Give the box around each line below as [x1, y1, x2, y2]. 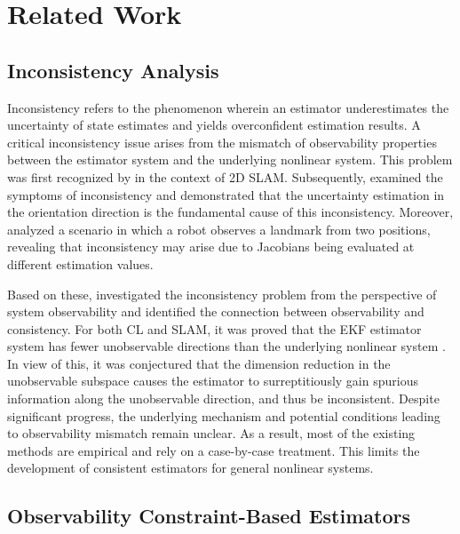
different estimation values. [7, 254, 154, 273]
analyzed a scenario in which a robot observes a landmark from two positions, [7, 219, 431, 238]
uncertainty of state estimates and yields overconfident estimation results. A [7, 116, 421, 134]
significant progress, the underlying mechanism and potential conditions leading [7, 406, 440, 425]
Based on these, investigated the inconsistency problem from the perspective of [7, 284, 437, 303]
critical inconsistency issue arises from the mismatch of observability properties [7, 132, 437, 151]
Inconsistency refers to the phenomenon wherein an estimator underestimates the [7, 98, 449, 116]
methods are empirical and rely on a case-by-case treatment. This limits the [7, 441, 420, 459]
